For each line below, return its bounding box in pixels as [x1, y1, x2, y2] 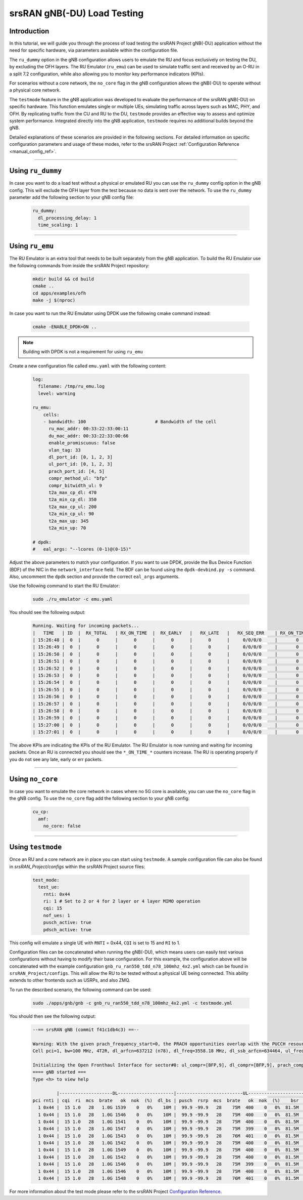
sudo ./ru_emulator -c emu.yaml [32, 596, 113, 602]
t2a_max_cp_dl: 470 [48, 490, 97, 495]
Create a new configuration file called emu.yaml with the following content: [9, 362, 167, 369]
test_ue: [38, 884, 60, 890]
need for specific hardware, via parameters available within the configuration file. [9, 47, 179, 53]
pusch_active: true [43, 920, 92, 926]
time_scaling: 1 [38, 222, 78, 228]
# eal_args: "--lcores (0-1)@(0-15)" [32, 547, 131, 552]
